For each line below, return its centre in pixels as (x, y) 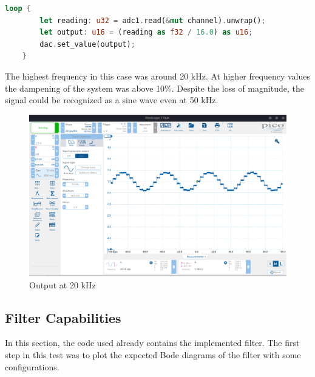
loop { (18, 8)
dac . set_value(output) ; (87, 44)
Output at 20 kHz (63, 284)
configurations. (32, 366)
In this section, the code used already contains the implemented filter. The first (152, 343)
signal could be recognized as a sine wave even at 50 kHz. (112, 100)
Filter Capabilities (63, 317)
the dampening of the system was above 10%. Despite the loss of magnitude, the (154, 88)
